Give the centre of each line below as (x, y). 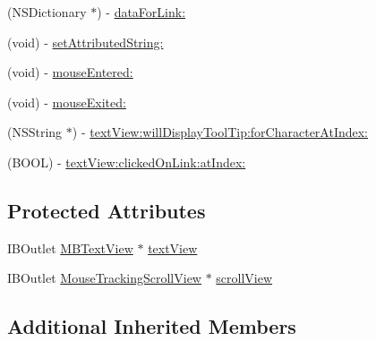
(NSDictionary (47, 12)
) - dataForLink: (141, 12)
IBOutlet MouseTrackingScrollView (104, 278)
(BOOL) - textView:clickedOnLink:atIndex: (127, 162)
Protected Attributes (107, 210)
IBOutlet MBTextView (70, 247)
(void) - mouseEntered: (70, 72)
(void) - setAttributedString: (85, 42)
